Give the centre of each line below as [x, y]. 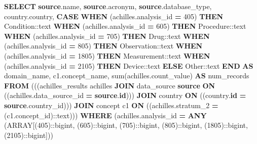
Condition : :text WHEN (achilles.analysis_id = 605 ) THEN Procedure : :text [125, 26]
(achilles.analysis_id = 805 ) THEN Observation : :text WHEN [103, 46]
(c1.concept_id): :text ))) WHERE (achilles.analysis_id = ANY [105, 115]
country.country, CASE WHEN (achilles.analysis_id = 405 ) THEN [114, 16]
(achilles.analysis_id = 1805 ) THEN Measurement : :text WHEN [107, 55]
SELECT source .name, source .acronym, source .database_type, [108, 6]
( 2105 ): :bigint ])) [29, 135]
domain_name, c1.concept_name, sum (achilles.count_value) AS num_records [127, 76]
